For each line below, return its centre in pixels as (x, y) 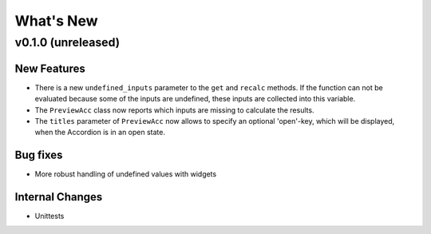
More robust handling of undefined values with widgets (126, 174)
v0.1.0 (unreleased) (67, 42)
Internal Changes (59, 197)
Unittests (49, 216)
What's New (57, 21)
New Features (50, 68)
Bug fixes (39, 155)
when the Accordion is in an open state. (100, 133)
